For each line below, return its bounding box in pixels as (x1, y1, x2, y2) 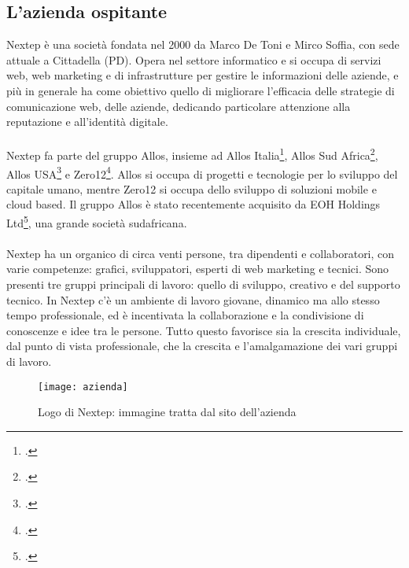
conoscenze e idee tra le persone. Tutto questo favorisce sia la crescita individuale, (6, 322, 401, 338)
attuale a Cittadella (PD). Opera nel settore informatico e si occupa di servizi (6, 51, 381, 68)
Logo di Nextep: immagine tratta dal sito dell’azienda (38, 404, 297, 420)
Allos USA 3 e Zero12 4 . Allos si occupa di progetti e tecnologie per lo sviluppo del (6, 163, 398, 182)
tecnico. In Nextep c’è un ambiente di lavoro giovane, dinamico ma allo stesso (6, 291, 380, 308)
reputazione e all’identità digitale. (6, 113, 168, 130)
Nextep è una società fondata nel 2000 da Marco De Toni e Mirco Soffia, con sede (6, 36, 400, 53)
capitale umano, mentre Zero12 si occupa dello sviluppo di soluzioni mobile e (6, 180, 377, 197)
